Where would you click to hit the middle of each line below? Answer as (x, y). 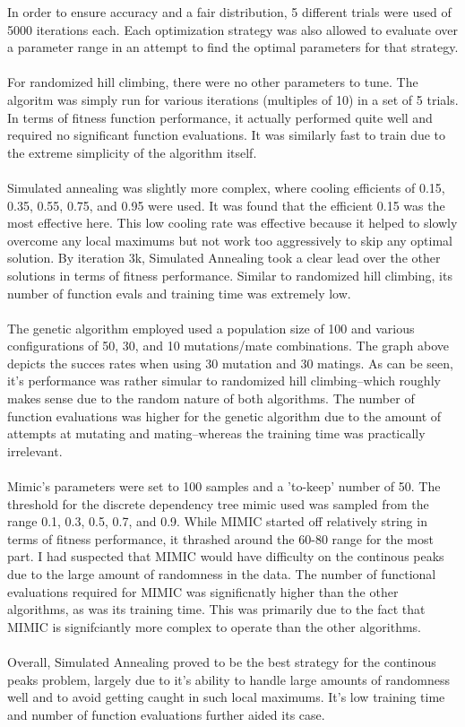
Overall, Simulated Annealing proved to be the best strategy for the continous (222, 661)
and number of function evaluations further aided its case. (166, 714)
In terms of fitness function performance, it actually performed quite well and (220, 117)
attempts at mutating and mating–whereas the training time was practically (216, 433)
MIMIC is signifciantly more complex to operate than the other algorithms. (214, 626)
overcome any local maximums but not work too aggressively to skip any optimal (230, 240)
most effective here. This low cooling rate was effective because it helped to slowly (232, 223)
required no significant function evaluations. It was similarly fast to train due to (227, 135)
